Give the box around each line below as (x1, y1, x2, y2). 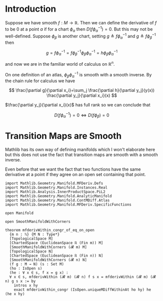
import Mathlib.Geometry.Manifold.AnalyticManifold (5, 194, 112, 198)
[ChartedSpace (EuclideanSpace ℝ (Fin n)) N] (9, 253, 104, 258)
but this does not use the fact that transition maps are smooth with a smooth (5, 152, 158, 158)
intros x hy (14, 283, 38, 288)
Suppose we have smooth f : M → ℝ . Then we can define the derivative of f (5, 19, 157, 25)
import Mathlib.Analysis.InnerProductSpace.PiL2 (5, 189, 106, 194)
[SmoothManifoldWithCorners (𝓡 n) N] (9, 257, 87, 262)
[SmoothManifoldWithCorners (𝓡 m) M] (9, 245, 87, 249)
